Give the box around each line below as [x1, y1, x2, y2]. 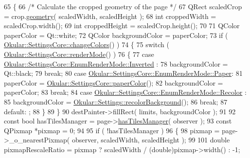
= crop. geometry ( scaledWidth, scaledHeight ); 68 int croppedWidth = [4, 11, 216, 21]
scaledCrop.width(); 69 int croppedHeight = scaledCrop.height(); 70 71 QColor [4, 20, 240, 31]
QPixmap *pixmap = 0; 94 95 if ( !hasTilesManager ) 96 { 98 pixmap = [4, 125, 220, 135]
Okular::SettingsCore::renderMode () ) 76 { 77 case [4, 49, 154, 59]
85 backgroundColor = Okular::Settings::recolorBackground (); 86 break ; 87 [4, 96, 228, 106]
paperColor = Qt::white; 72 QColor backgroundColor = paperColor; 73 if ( [4, 30, 228, 40]
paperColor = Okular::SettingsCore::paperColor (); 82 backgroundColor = [4, 77, 223, 88]
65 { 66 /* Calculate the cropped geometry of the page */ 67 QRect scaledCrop [4, 1, 242, 11]
